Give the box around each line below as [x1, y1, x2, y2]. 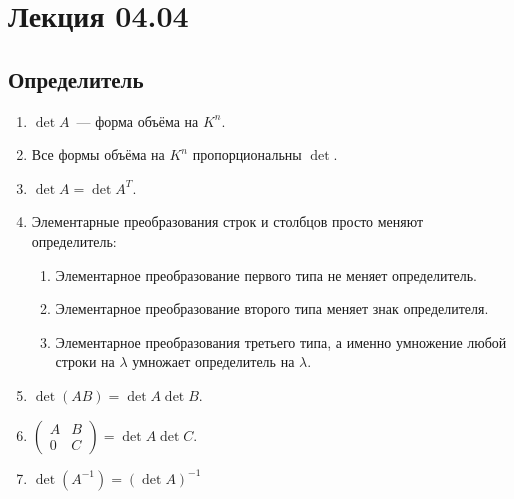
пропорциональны [192, 144, 302, 165]
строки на [55, 351, 115, 372]
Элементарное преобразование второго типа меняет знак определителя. [55, 298, 489, 319]
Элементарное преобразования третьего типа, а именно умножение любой [55, 331, 507, 352]
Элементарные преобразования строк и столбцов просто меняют [31, 211, 424, 232]
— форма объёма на [76, 110, 199, 131]
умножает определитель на [132, 351, 295, 372]
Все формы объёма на [31, 144, 165, 165]
